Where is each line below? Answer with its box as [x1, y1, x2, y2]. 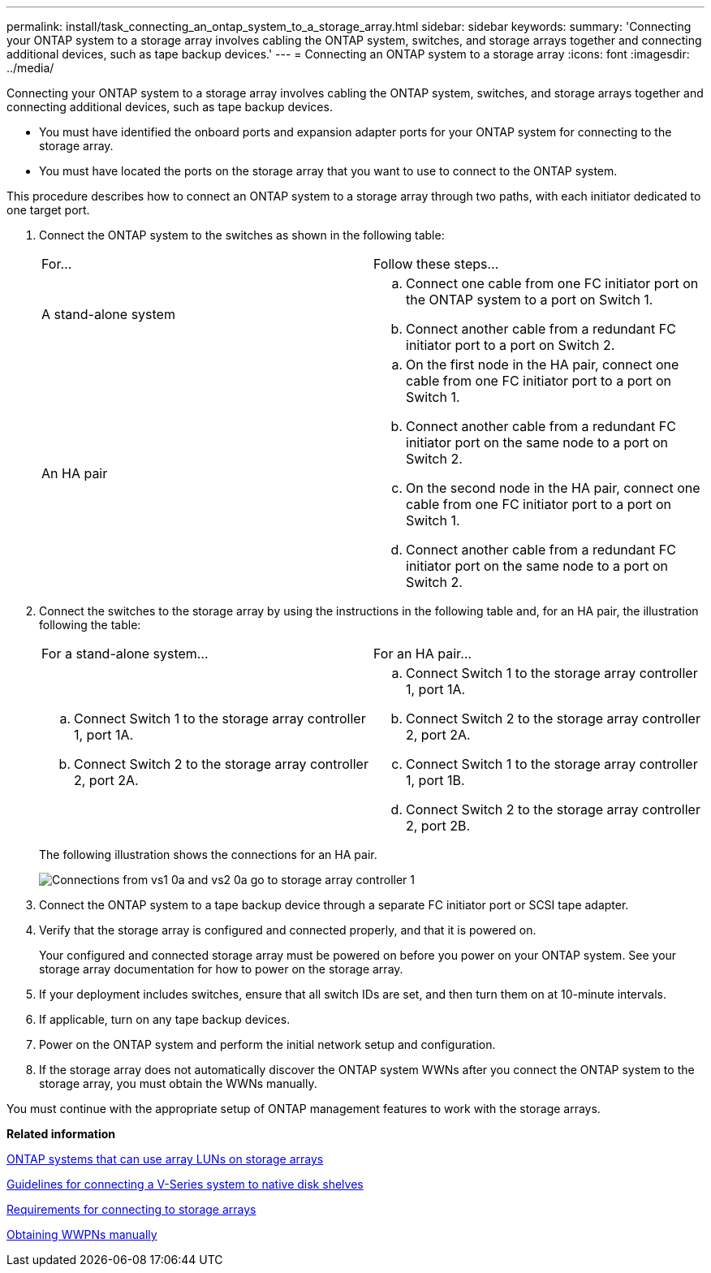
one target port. [6, 203, 90, 217]
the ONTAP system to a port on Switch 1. [406, 291, 653, 308]
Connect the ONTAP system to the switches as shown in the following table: [39, 228, 445, 242]
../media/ [6, 61, 54, 75]
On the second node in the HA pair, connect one [406, 480, 700, 496]
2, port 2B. [406, 818, 471, 834]
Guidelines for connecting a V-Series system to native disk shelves [6, 1177, 364, 1191]
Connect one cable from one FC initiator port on [406, 275, 699, 291]
